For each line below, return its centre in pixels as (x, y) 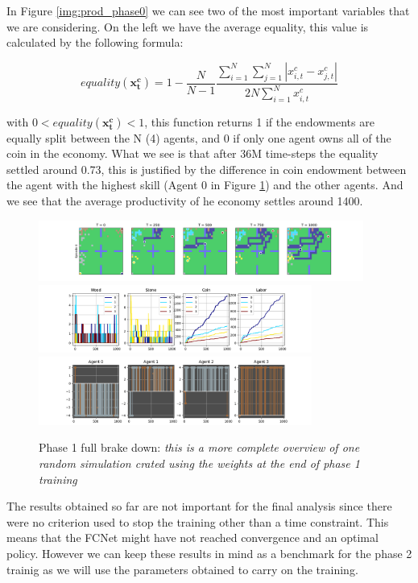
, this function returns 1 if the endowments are (259, 121)
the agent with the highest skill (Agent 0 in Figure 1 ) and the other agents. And (205, 185)
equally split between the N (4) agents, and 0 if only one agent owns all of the (199, 137)
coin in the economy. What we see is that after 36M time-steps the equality (192, 153)
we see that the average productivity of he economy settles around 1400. (185, 200)
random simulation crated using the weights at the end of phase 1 (199, 463)
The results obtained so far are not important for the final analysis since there (199, 506)
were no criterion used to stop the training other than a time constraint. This (198, 521)
